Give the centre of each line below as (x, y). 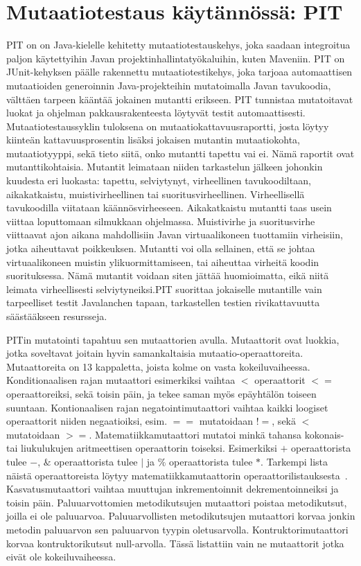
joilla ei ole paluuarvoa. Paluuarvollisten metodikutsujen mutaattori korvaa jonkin (181, 516)
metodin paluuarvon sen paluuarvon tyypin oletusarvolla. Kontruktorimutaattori (177, 529)
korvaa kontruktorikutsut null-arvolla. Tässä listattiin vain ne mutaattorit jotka (175, 543)
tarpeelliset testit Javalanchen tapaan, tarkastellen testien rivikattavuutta (163, 302)
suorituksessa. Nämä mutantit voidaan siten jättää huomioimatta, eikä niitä (168, 275)
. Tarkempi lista (294, 461)
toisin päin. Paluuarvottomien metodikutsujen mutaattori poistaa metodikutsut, (177, 502)
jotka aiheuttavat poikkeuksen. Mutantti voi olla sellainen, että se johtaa (161, 248)
